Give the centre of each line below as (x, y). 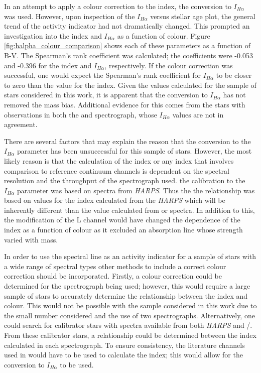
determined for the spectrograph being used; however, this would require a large (127, 286)
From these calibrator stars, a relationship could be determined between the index (130, 335)
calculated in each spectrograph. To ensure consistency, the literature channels (124, 345)
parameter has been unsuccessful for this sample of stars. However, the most (135, 151)
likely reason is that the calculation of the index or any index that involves (119, 160)
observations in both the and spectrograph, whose (81, 114)
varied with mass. (31, 239)
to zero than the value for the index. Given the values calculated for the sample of (130, 85)
